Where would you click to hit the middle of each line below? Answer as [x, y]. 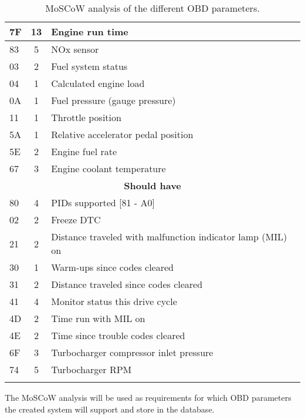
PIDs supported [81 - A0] [103, 202]
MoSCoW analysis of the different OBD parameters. [152, 8]
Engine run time [90, 31]
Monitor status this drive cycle [114, 301]
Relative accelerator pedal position [122, 134]
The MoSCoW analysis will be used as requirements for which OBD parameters [148, 397]
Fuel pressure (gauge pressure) [113, 100]
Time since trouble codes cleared [118, 335]
